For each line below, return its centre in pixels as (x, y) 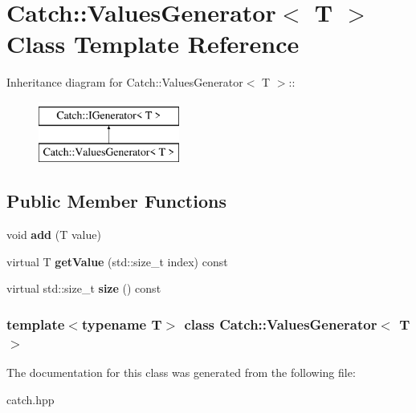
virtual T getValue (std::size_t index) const (117, 261)
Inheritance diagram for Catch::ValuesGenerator (125, 82)
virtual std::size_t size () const (84, 288)
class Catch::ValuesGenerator (281, 324)
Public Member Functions (116, 201)
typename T (122, 324)
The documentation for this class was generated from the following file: (181, 373)
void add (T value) (54, 235)
